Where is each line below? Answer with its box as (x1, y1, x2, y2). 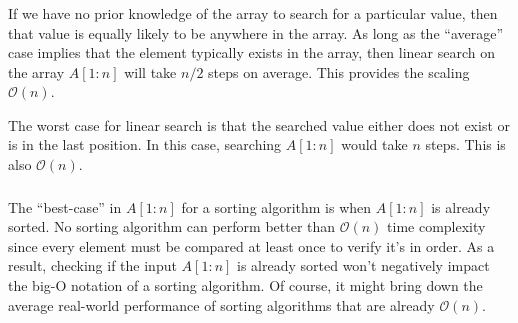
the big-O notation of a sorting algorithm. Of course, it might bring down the (8, 274, 483, 295)
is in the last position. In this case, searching (8, 134, 282, 155)
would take (341, 134, 408, 155)
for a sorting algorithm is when (181, 196, 372, 217)
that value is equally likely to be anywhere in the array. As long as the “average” (8, 22, 504, 43)
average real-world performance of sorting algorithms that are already (8, 294, 435, 315)
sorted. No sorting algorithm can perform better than (8, 216, 336, 237)
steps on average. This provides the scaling (208, 61, 470, 82)
